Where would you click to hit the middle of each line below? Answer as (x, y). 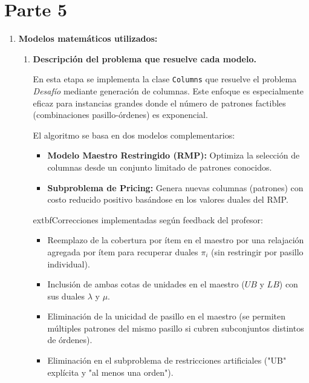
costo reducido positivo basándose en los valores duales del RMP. (168, 199)
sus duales (66, 296)
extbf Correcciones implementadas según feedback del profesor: (148, 219)
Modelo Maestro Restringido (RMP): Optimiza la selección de (174, 155)
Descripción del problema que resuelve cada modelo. (145, 58)
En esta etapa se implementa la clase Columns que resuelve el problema (165, 79)
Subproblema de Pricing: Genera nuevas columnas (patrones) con (175, 187)
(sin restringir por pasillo (257, 251)
